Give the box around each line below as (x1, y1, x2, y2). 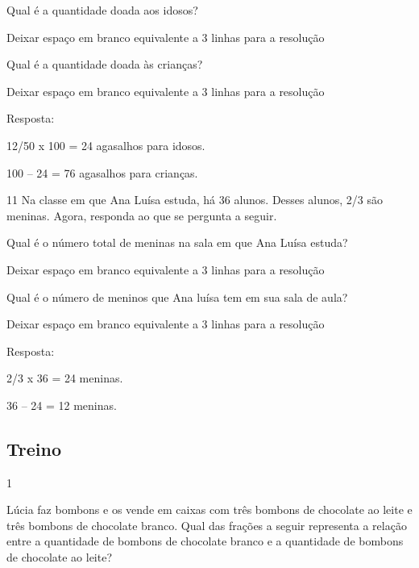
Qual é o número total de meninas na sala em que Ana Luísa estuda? (6, 234, 348, 251)
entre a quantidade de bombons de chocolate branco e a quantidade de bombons (6, 532, 404, 549)
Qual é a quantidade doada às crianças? (6, 56, 203, 73)
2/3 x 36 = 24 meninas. (6, 370, 123, 386)
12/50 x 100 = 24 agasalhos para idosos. (6, 136, 205, 153)
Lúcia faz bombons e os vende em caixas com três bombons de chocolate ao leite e (6, 501, 413, 518)
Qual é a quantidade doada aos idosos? (6, 2, 198, 18)
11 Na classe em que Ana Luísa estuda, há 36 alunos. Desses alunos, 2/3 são (6, 191, 383, 208)
